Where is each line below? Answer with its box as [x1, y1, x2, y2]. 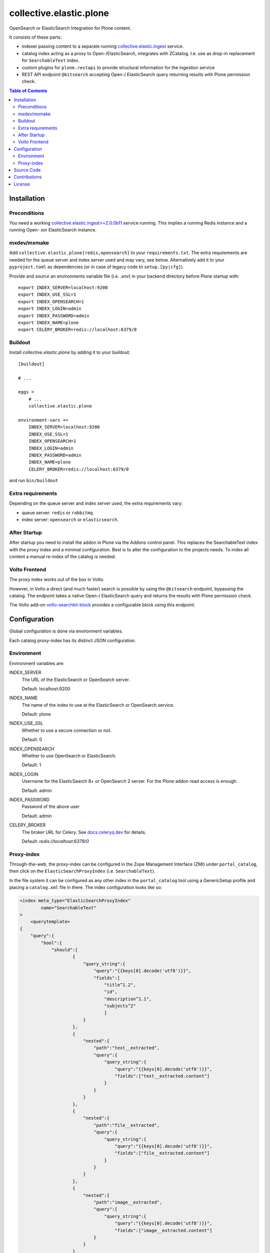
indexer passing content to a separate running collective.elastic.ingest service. [21, 43, 184, 50]
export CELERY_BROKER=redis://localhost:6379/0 [18, 327, 137, 333]
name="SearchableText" [40, 905, 97, 911]
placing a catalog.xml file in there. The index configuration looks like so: [9, 885, 162, 891]
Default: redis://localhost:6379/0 [21, 838, 89, 844]
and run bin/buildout [9, 478, 58, 484]
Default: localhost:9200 [21, 686, 70, 692]
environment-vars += [18, 417, 68, 423]
